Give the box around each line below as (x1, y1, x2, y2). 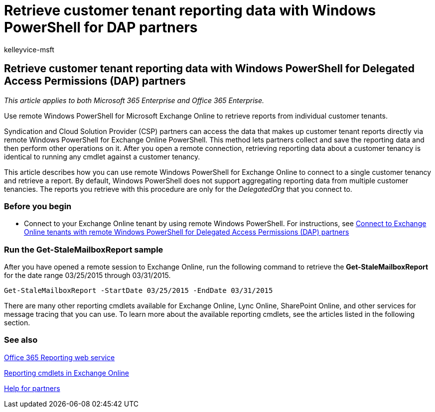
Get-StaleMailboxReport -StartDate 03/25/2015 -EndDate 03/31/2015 (4, 286, 273, 295)
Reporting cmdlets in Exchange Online (4, 368, 129, 377)
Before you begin (4, 201, 72, 211)
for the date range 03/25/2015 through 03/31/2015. (4, 271, 171, 280)
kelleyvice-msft (4, 45, 54, 54)
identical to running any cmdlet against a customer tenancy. (4, 152, 200, 161)
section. (4, 318, 30, 327)
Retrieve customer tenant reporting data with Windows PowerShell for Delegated (4, 62, 415, 75)
